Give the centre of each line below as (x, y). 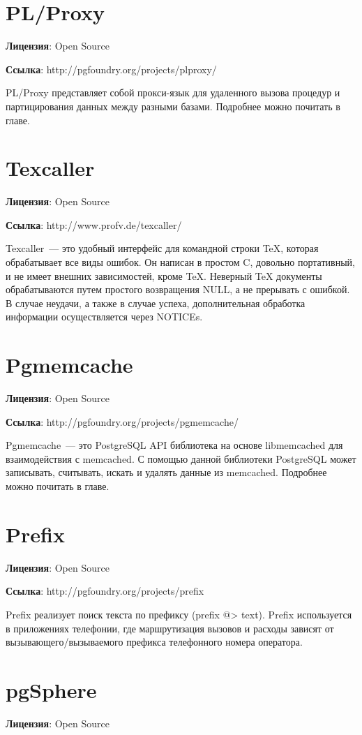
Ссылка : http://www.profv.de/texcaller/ (94, 224)
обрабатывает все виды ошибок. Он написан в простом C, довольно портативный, (180, 262)
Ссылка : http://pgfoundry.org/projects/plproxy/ (111, 69)
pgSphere (51, 689)
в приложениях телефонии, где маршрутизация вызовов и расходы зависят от (170, 628)
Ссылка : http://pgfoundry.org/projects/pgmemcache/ (122, 421)
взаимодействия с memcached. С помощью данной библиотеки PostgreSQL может (181, 458)
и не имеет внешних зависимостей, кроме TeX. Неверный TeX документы (164, 275)
